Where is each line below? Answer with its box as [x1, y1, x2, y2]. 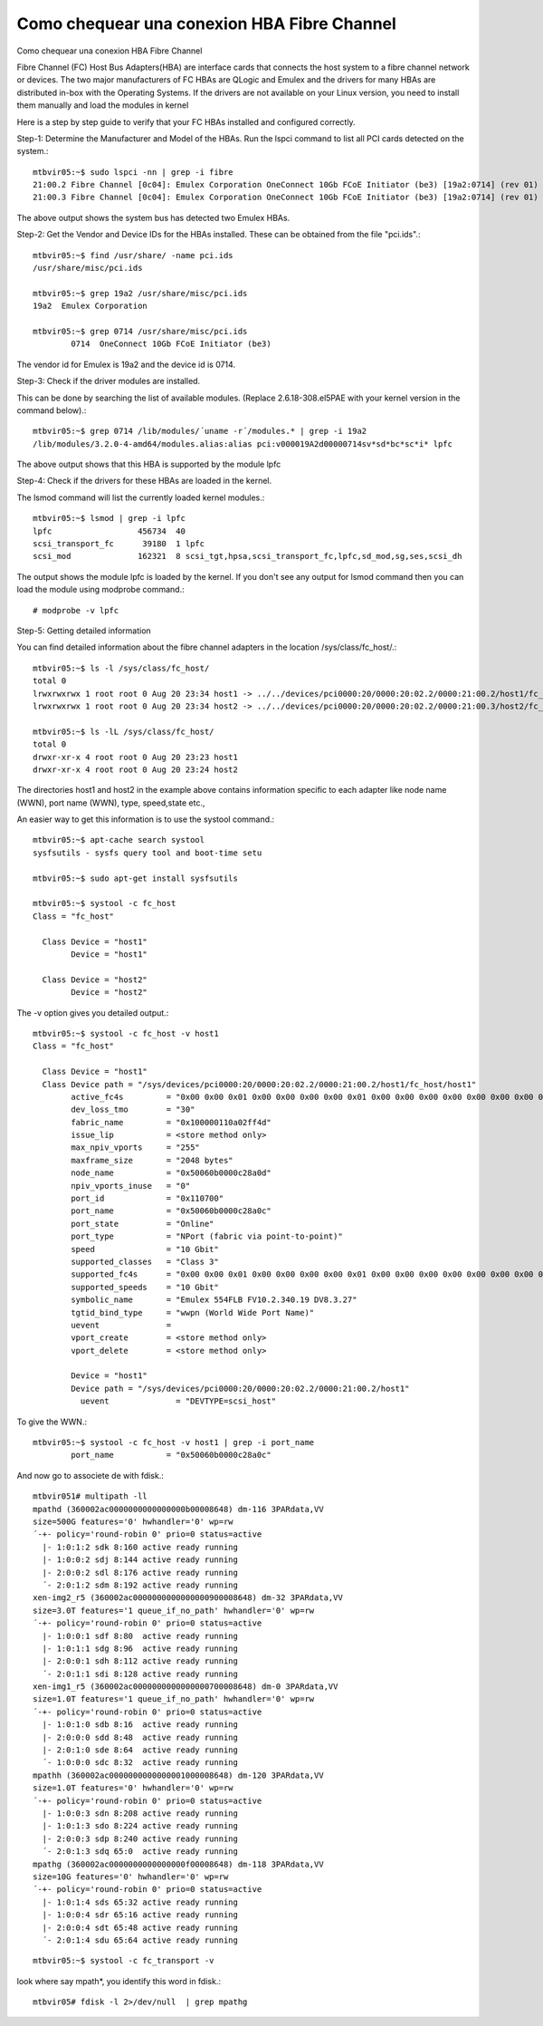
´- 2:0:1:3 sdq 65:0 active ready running [42, 1847, 239, 1857]
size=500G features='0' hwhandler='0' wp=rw [33, 1517, 234, 1527]
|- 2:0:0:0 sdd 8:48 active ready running [42, 1732, 239, 1742]
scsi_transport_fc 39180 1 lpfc [33, 539, 205, 549]
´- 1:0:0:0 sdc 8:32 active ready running [42, 1758, 239, 1768]
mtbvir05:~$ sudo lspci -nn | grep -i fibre [33, 167, 234, 177]
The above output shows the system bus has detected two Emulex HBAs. [16, 212, 291, 223]
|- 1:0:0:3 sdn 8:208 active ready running [42, 1808, 239, 1819]
